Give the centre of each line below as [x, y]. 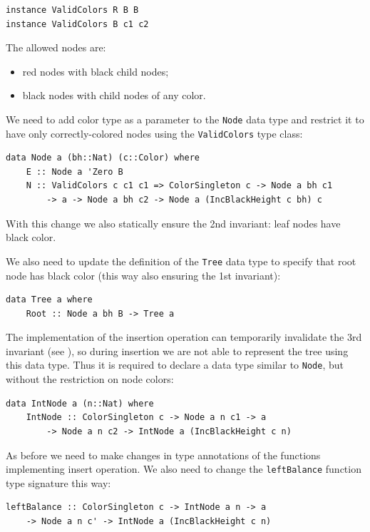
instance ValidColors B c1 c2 [77, 24]
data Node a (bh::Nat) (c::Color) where [103, 158]
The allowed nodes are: [56, 47]
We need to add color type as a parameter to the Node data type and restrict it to [185, 119]
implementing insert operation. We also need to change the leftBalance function [184, 469]
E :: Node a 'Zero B [74, 172]
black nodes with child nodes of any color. [114, 95]
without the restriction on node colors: [90, 379]
